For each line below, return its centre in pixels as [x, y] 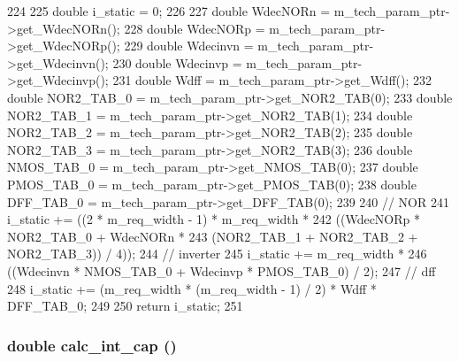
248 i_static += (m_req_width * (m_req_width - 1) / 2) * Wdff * [192, 288]
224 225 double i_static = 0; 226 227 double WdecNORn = [169, 11]
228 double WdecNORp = [195, 28]
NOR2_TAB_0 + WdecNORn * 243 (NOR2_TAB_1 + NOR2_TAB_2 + [213, 236]
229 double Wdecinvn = [189, 46]
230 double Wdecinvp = [177, 62]
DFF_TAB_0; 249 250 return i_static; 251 [125, 306]
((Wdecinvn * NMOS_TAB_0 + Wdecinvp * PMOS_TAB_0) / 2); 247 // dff [222, 270]
